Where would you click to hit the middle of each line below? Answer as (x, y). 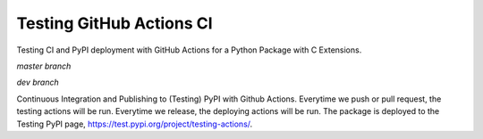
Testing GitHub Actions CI (115, 23)
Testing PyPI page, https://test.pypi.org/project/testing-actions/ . (135, 124)
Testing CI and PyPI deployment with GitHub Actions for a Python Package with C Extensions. (189, 50)
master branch (44, 66)
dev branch (38, 82)
